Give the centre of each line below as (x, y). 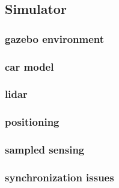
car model (29, 66)
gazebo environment (55, 38)
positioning (32, 122)
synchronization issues (59, 177)
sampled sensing (45, 150)
